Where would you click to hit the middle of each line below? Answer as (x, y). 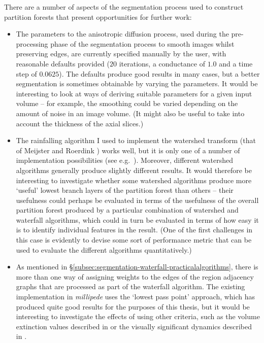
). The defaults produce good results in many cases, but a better (159, 73)
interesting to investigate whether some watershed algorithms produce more (134, 180)
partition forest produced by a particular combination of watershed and (127, 210)
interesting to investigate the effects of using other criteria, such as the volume (138, 316)
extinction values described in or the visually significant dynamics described (134, 326)
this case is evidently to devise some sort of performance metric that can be (134, 240)
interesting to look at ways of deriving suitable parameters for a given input (134, 93)
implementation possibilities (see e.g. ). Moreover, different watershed (124, 160)
